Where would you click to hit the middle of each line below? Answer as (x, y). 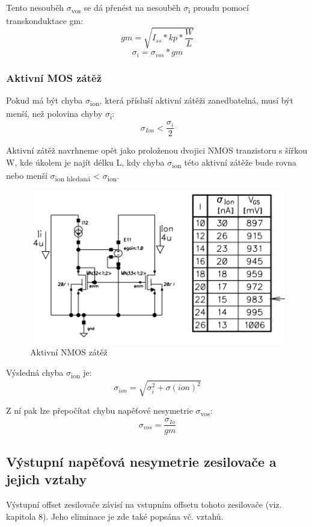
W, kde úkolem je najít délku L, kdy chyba (85, 162)
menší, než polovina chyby (54, 114)
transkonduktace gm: (45, 21)
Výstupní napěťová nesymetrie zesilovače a (141, 461)
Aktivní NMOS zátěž (69, 351)
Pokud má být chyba (44, 100)
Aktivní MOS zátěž (54, 77)
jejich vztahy (47, 479)
